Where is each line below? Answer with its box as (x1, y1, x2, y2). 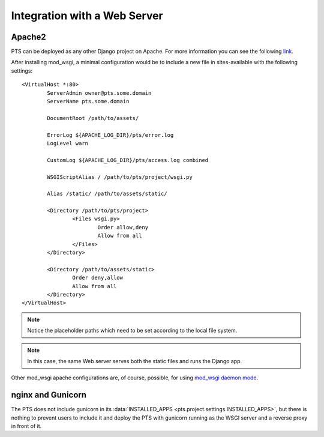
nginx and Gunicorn (11, 390, 87, 400)
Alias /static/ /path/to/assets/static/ (47, 190, 167, 197)
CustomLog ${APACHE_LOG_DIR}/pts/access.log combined (47, 157, 209, 163)
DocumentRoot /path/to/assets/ (47, 115, 139, 121)
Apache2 (11, 32, 46, 42)
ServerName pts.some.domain (47, 98, 130, 105)
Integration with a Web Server (11, 9, 163, 22)
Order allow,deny (97, 224, 149, 231)
